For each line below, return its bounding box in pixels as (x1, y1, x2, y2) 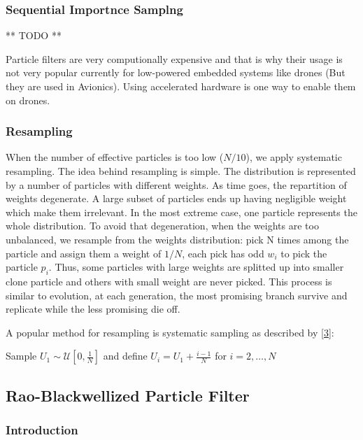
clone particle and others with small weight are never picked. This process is (6, 274, 332, 288)
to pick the (280, 246, 327, 260)
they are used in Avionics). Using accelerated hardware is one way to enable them (6, 79, 356, 93)
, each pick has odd (182, 246, 264, 260)
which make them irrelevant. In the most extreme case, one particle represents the (6, 204, 357, 219)
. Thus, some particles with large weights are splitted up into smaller (48, 260, 344, 274)
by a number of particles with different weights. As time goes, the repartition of (6, 177, 347, 192)
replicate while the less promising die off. (6, 301, 180, 316)
